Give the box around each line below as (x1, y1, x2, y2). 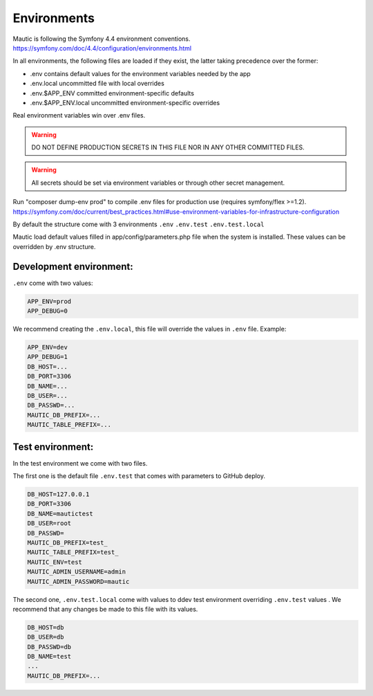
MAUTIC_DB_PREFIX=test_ (27, 539, 108, 547)
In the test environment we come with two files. (12, 459, 148, 467)
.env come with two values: (12, 279, 93, 287)
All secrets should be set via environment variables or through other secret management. (31, 178, 285, 187)
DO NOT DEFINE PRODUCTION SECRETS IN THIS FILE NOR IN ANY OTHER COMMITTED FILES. (31, 143, 305, 152)
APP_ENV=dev (27, 343, 68, 351)
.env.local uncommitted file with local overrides (30, 80, 165, 88)
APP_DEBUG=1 (27, 353, 68, 361)
